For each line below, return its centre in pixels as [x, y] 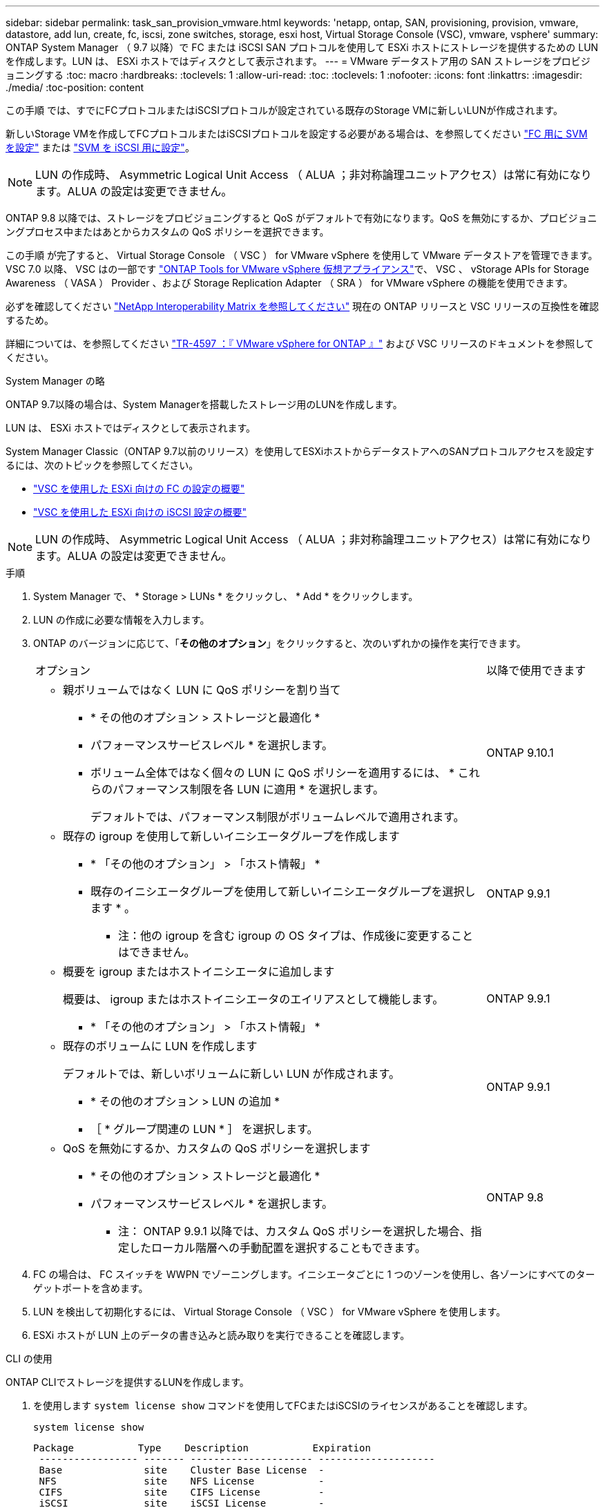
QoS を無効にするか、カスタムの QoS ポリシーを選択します [217, 1148]
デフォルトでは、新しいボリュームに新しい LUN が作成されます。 [231, 1074]
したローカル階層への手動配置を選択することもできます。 [278, 1248]
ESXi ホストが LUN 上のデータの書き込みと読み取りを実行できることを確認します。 [222, 1335]
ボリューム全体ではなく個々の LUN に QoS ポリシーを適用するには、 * [273, 773]
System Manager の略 [55, 381]
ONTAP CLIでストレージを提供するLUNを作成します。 [127, 1382]
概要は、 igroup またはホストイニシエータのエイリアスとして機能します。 [253, 999]
